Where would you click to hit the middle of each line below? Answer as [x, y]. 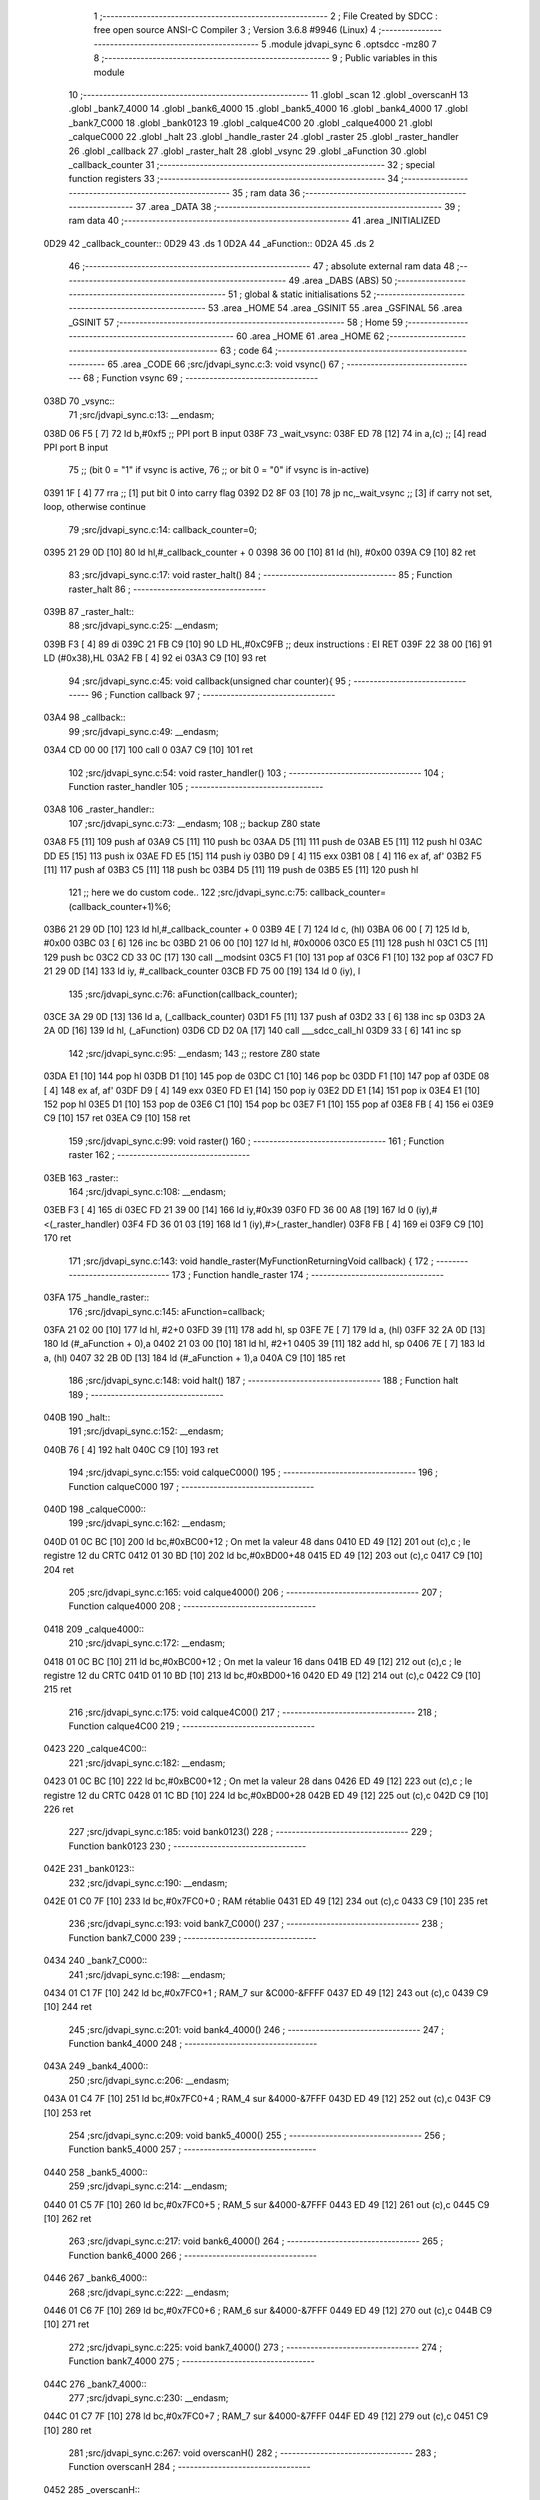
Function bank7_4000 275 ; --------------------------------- [191, 2361]
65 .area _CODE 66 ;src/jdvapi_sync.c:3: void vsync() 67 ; [225, 364]
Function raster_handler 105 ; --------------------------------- [196, 786]
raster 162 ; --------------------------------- [159, 1155]
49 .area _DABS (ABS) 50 [340, 280]
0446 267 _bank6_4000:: [95, 2278]
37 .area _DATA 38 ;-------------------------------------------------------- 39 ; [298, 207]
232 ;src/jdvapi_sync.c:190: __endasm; [148, 1882]
